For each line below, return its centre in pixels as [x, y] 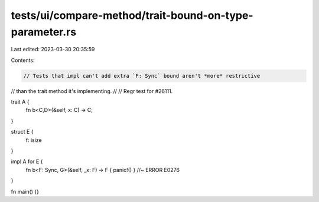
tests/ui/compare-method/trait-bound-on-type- [132, 15]
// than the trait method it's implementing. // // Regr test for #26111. [92, 91]
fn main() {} [25, 191]
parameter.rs [44, 32]
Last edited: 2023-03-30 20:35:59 [53, 49]
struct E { [22, 132]
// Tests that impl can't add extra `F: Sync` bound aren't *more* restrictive [142, 76]
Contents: [23, 60]
